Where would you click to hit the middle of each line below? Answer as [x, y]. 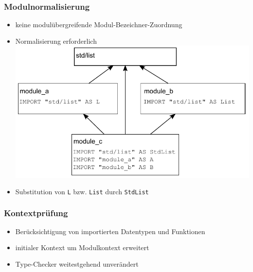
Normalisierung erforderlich [56, 41]
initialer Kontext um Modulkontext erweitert [82, 247]
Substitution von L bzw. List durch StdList [82, 191]
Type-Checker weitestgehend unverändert [77, 263]
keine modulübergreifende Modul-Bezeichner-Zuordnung [99, 25]
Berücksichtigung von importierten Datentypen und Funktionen [110, 231]
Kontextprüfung [36, 213]
